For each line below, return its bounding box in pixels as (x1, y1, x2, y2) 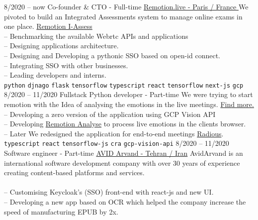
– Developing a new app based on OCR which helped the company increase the (4, 197, 246, 207)
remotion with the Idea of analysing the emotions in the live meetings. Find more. (4, 99, 254, 109)
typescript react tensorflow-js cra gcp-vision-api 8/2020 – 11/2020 (4, 138, 229, 148)
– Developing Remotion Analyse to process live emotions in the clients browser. (4, 118, 246, 129)
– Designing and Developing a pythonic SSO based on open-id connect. (4, 50, 220, 60)
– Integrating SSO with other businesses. (4, 60, 128, 70)
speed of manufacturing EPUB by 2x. (4, 206, 118, 217)
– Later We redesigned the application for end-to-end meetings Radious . (4, 128, 224, 138)
